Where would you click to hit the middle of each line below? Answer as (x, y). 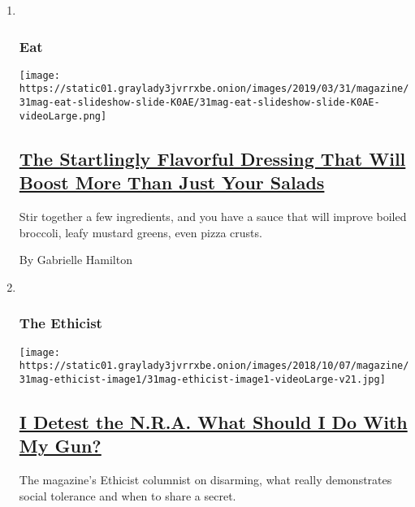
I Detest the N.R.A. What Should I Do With (213, 421)
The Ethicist (61, 323)
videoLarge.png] (63, 116)
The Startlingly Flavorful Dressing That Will (212, 158)
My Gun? (60, 446)
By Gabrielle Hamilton (76, 260)
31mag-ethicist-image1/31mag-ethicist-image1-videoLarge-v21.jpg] (202, 379)
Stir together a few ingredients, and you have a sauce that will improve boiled (213, 217)
